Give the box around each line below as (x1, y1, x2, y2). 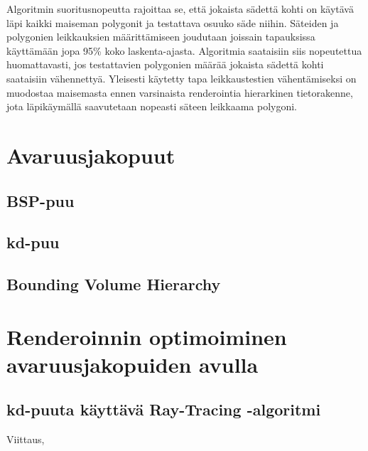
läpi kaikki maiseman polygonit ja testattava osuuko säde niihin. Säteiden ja (6, 15, 339, 30)
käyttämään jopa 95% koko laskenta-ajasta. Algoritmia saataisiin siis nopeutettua (6, 43, 362, 58)
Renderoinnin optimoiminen (6, 322, 287, 351)
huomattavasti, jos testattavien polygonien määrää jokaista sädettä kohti (6, 57, 324, 72)
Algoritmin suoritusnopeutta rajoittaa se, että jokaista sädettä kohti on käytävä (6, 1, 354, 16)
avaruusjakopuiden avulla (6, 349, 259, 378)
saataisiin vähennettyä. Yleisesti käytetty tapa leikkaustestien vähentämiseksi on (6, 70, 357, 85)
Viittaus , (6, 432, 45, 447)
